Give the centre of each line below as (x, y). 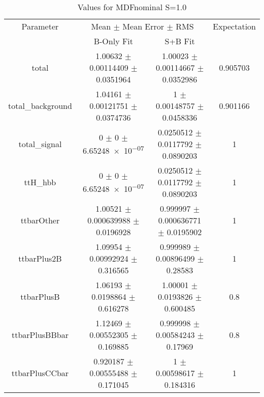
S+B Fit (180, 41)
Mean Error (143, 26)
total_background (40, 106)
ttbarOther (40, 220)
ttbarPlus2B (40, 258)
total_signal (40, 144)
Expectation (234, 26)
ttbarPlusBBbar (40, 335)
